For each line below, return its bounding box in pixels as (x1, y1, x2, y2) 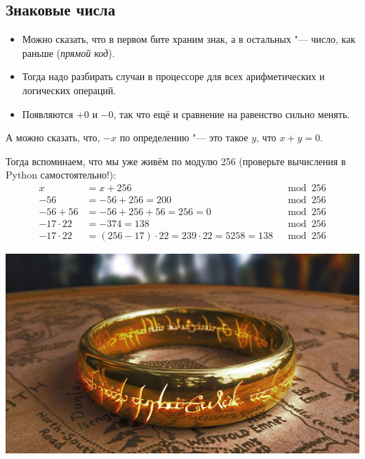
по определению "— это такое (119, 130, 248, 145)
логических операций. (22, 82, 117, 97)
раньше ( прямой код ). (22, 45, 115, 60)
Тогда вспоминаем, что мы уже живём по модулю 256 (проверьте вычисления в (6, 153, 346, 168)
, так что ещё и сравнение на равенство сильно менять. (113, 106, 350, 121)
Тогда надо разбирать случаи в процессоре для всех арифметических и (22, 69, 325, 84)
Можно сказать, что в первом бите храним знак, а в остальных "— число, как (22, 32, 356, 46)
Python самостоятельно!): (6, 167, 117, 182)
